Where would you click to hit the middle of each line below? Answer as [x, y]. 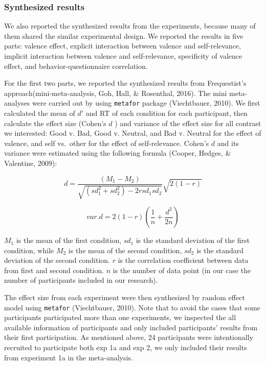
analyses [17, 103]
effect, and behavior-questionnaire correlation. [76, 66]
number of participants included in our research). [81, 280]
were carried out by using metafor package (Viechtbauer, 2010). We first [146, 103]
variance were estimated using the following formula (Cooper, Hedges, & [118, 153]
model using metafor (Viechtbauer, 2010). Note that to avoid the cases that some [132, 307]
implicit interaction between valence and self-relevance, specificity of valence [123, 56]
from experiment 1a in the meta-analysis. [69, 357]
